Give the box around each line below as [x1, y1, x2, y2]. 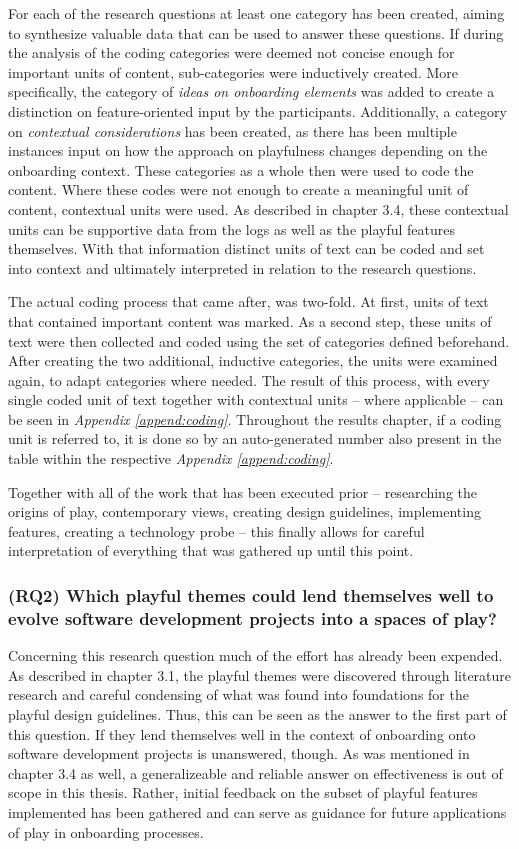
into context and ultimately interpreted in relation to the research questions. [8, 257, 477, 278]
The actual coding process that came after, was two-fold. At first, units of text [8, 291, 489, 312]
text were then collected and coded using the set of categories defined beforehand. [8, 330, 510, 351]
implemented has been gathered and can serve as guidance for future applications [8, 801, 507, 822]
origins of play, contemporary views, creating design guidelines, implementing [8, 501, 481, 522]
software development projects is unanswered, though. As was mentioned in [8, 743, 470, 764]
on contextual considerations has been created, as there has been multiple [8, 120, 457, 141]
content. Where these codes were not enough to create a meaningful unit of [8, 179, 469, 200]
